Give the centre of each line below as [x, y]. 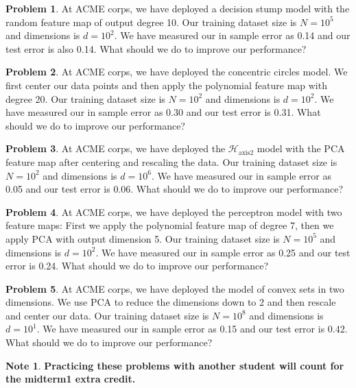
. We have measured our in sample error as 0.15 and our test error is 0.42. [192, 329]
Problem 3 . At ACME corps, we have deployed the [116, 148]
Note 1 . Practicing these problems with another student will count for [175, 365]
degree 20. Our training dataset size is [85, 98]
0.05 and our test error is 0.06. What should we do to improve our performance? [175, 189]
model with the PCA [301, 148]
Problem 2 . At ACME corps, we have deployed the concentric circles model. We [177, 72]
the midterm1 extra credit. [71, 379]
